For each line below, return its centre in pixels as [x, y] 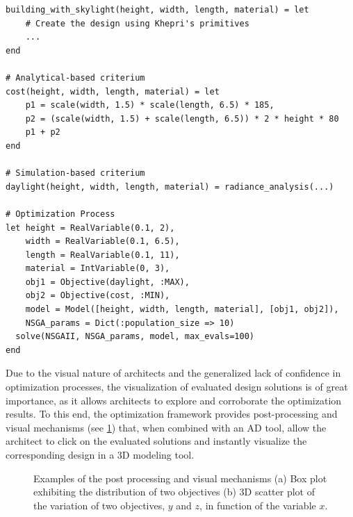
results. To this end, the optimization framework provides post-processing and [172, 414]
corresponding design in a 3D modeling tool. [100, 454]
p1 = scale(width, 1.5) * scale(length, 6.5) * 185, [150, 105]
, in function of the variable [258, 505]
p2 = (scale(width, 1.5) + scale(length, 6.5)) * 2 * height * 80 [182, 118]
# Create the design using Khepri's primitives [137, 23]
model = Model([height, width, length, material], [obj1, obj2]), [182, 310]
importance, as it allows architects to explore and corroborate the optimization [174, 400]
